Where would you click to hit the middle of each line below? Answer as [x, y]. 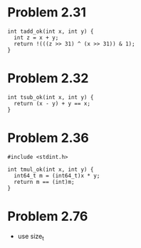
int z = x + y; [36, 37]
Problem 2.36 [48, 138]
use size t [31, 237]
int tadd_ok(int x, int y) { [51, 31]
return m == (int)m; [44, 182]
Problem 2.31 [47, 12]
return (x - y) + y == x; [52, 103]
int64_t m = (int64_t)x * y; [57, 175]
